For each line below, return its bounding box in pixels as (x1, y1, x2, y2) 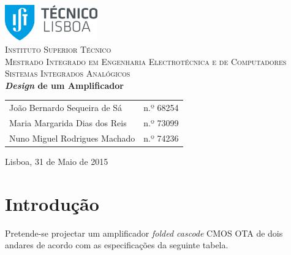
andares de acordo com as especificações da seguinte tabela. (5, 238, 229, 251)
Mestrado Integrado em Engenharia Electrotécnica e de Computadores (5, 55, 287, 67)
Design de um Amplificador (5, 78, 124, 91)
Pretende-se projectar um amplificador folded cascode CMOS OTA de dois (5, 226, 283, 239)
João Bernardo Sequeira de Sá (9, 101, 123, 114)
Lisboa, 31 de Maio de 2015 (5, 154, 108, 167)
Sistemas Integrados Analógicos (5, 67, 130, 80)
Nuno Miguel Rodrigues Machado (9, 131, 135, 144)
